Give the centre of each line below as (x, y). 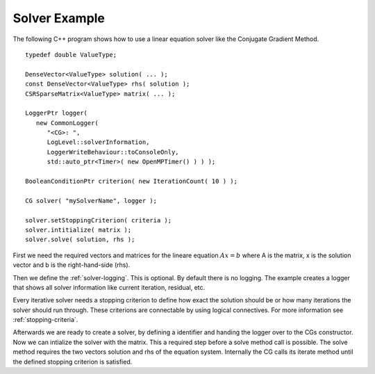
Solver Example (59, 18)
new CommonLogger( (67, 123)
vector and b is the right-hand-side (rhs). (72, 265)
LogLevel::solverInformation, (98, 142)
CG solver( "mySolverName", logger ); (91, 201)
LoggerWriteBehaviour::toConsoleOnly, (113, 152)
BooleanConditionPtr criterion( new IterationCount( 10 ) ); (131, 181)
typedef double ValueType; (71, 55)
